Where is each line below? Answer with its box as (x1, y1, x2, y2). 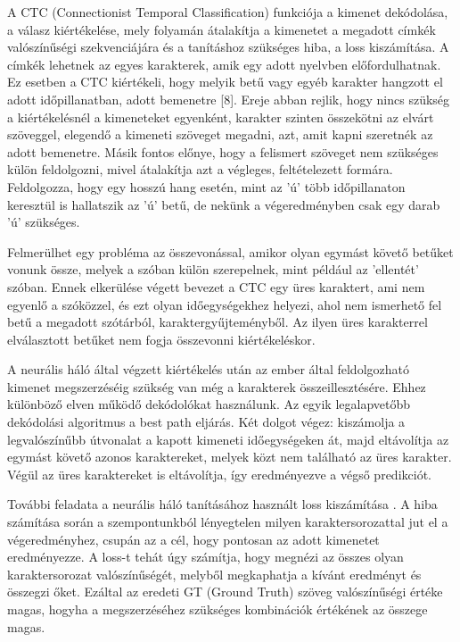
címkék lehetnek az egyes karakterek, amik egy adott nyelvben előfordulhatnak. (7, 54, 441, 73)
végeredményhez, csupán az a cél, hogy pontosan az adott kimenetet (7, 529, 380, 548)
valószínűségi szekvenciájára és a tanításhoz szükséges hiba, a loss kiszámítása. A (7, 38, 449, 56)
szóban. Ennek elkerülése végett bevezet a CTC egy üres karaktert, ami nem (7, 277, 425, 296)
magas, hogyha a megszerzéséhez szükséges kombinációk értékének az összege (7, 600, 428, 618)
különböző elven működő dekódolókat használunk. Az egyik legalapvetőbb (7, 395, 411, 413)
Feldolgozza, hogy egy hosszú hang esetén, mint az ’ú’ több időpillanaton (7, 177, 406, 196)
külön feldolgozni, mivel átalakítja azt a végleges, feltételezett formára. (7, 160, 393, 179)
